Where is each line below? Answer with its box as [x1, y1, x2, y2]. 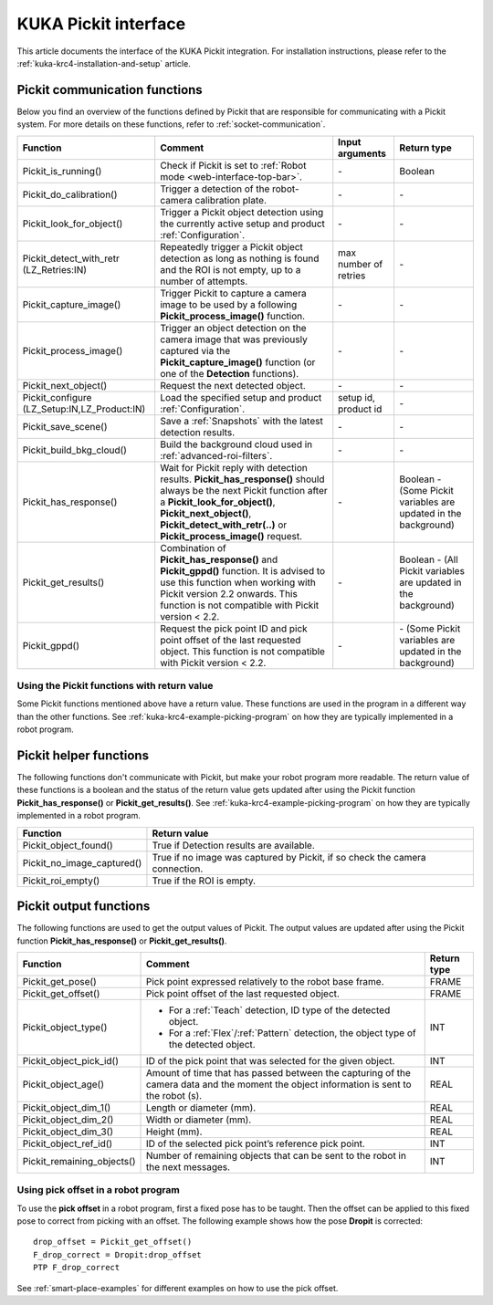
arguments [338, 147, 387, 160]
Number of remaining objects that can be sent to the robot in [145, 1149, 406, 1162]
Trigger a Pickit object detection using [160, 205, 324, 218]
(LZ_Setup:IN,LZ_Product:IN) [22, 402, 146, 415]
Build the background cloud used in [160, 438, 313, 451]
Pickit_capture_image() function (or [160, 356, 316, 369]
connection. [152, 862, 204, 875]
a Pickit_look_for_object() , [160, 496, 276, 508]
